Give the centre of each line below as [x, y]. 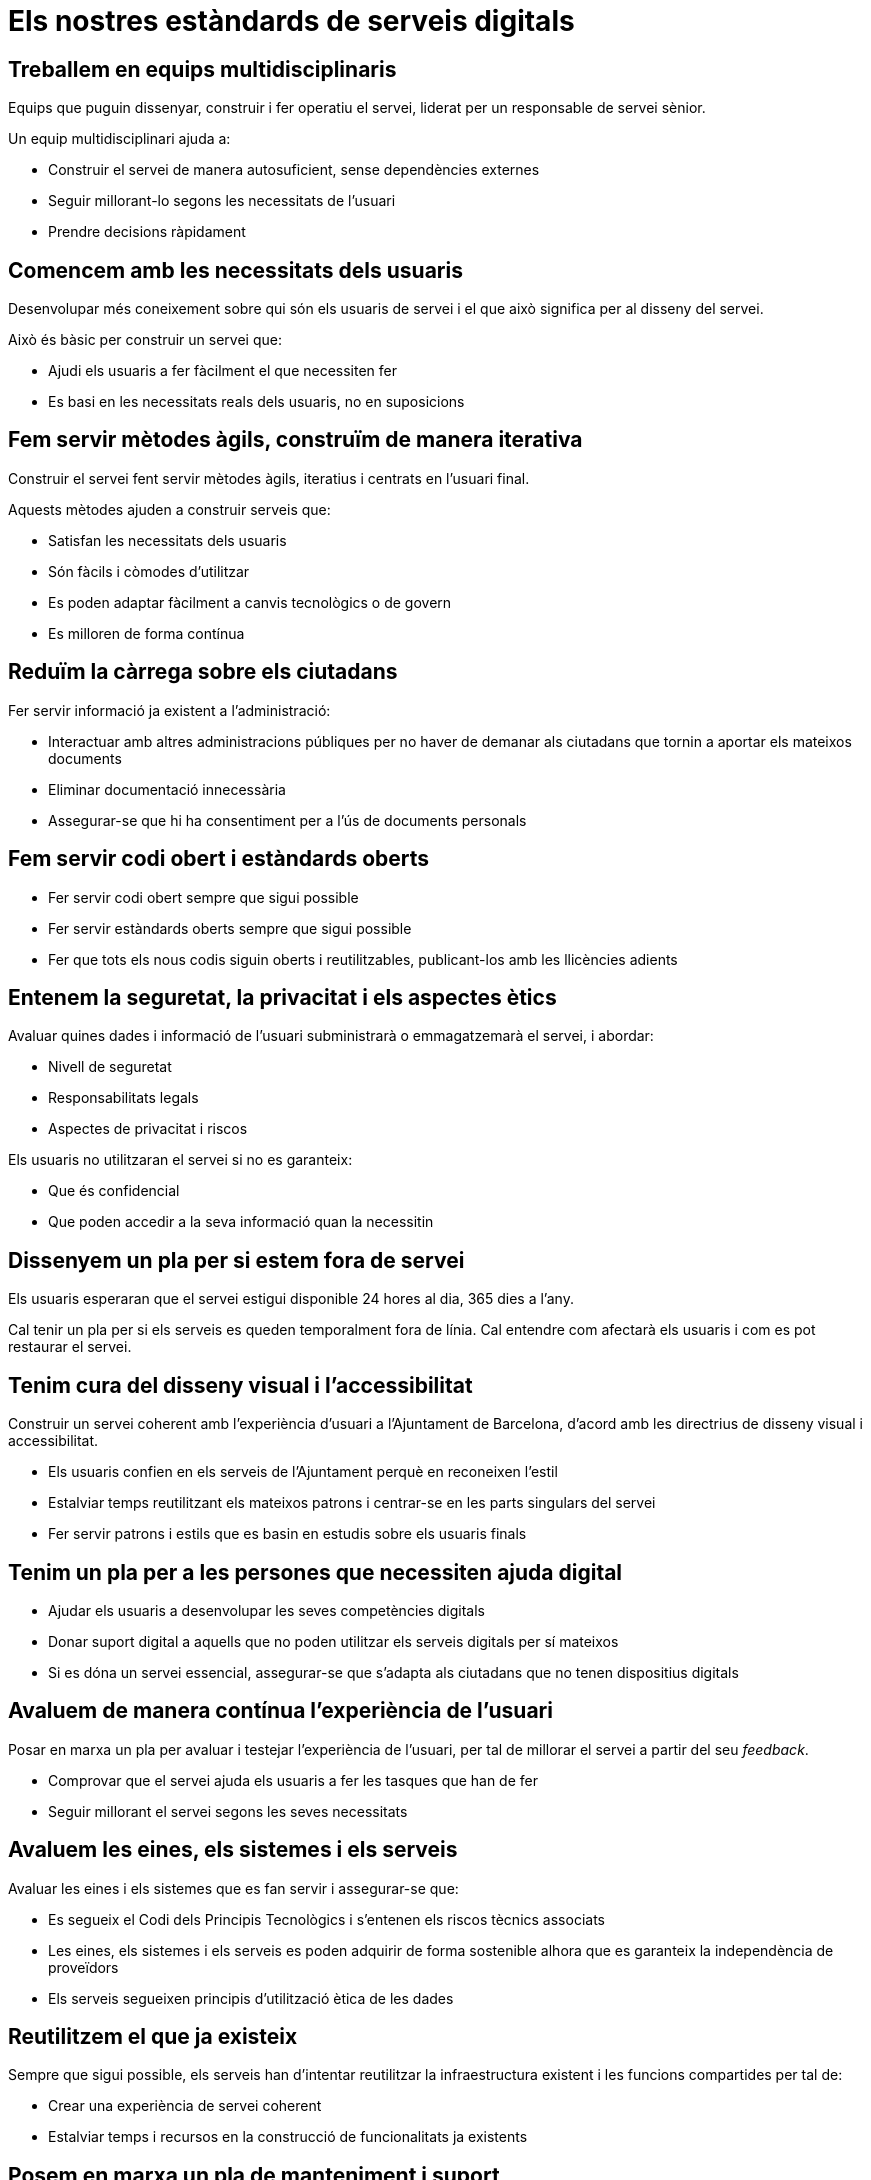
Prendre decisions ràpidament [147, 232]
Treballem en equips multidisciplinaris [202, 69]
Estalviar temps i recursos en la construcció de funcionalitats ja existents [288, 2137]
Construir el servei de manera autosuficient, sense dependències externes [294, 170]
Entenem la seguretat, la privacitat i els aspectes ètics [282, 997]
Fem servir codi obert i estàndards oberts [219, 859]
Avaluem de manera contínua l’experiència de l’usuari [280, 1711]
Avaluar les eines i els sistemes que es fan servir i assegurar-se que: [233, 1888]
